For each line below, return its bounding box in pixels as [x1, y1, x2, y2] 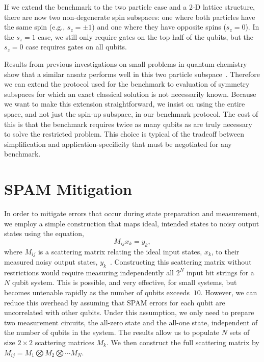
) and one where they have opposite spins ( [92, 21, 226, 32]
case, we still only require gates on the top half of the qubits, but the [38, 31, 254, 42]
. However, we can [200, 287, 257, 298]
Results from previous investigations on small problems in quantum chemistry [4, 58, 247, 69]
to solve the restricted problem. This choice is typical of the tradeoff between [4, 128, 244, 139]
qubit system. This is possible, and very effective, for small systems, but [12, 277, 237, 288]
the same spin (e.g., [4, 21, 65, 32]
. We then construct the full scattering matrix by [107, 337, 259, 348]
